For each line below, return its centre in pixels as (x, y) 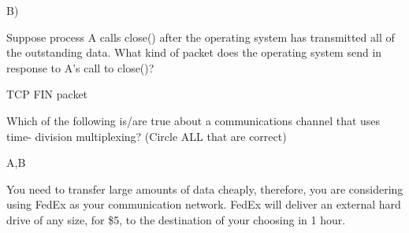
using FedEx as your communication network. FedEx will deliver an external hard (204, 204)
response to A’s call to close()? (80, 67)
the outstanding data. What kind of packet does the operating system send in (194, 52)
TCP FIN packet (47, 94)
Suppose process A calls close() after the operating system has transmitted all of (201, 37)
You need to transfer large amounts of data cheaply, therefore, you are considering (205, 189)
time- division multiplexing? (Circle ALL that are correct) (147, 136)
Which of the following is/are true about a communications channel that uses (193, 120)
